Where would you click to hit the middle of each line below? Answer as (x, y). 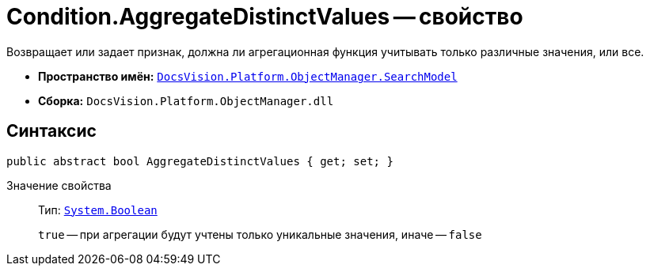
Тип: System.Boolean (98, 210)
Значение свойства (59, 185)
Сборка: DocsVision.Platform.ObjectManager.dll (186, 100)
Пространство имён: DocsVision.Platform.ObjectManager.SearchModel (248, 76)
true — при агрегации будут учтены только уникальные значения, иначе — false (260, 234)
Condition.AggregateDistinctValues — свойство (265, 17)
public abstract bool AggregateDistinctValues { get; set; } (200, 161)
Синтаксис (51, 131)
